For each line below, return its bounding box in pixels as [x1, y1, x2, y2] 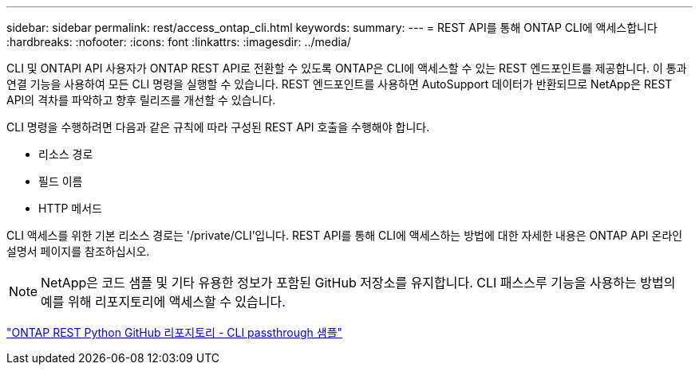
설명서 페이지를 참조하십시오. [6, 244, 150, 258]
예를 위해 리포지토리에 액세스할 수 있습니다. [41, 294, 286, 310]
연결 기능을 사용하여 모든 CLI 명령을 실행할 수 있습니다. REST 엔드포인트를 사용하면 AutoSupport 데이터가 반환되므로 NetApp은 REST [6, 77, 673, 91]
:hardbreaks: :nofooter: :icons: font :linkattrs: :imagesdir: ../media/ [6, 35, 351, 49]
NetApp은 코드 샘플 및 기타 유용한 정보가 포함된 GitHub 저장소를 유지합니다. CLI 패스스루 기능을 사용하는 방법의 [41, 275, 676, 291]
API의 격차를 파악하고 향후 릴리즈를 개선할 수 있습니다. [6, 93, 276, 107]
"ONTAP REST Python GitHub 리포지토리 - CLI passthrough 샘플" [6, 326, 343, 339]
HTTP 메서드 [38, 201, 102, 215]
